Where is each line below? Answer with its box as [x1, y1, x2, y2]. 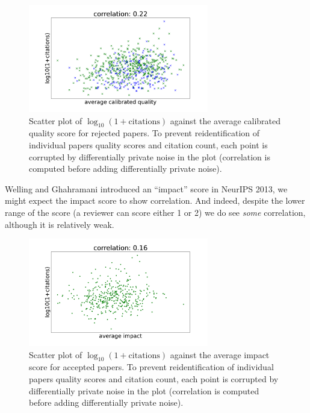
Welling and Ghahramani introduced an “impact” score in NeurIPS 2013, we [5, 182, 288, 195]
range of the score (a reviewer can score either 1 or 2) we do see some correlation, [5, 206, 306, 218]
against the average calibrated [170, 114, 281, 127]
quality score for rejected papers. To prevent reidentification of [29, 127, 260, 139]
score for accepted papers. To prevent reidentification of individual [29, 361, 274, 373]
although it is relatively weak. [5, 218, 114, 230]
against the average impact [170, 348, 270, 361]
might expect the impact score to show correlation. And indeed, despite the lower [5, 194, 305, 207]
